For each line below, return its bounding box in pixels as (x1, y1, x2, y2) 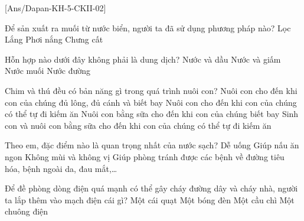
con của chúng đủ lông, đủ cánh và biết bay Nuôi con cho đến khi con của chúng (5, 96, 297, 108)
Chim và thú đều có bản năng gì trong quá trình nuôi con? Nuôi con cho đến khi (5, 84, 298, 96)
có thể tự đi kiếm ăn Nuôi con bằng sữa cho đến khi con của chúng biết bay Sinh (5, 108, 299, 120)
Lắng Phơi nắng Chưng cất (5, 33, 103, 45)
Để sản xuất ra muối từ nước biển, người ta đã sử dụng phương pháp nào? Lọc (5, 21, 291, 34)
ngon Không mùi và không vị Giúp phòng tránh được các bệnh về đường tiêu (5, 150, 285, 162)
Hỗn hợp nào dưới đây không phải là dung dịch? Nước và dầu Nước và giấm (5, 53, 281, 65)
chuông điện (5, 205, 48, 217)
